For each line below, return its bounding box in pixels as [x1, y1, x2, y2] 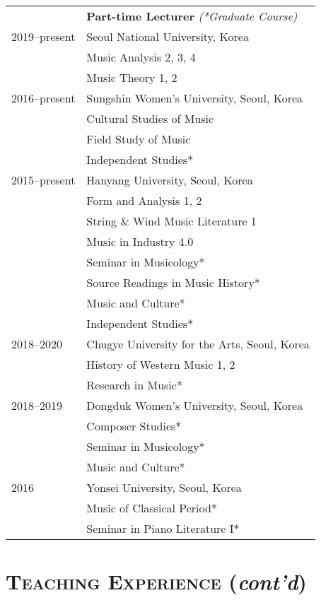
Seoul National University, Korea [86, 28, 249, 45]
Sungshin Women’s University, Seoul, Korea [86, 90, 303, 106]
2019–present [11, 28, 76, 45]
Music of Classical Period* [86, 500, 217, 516]
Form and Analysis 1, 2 [86, 192, 202, 208]
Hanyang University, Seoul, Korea [86, 172, 253, 188]
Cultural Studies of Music [86, 110, 214, 127]
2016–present [11, 90, 76, 106]
